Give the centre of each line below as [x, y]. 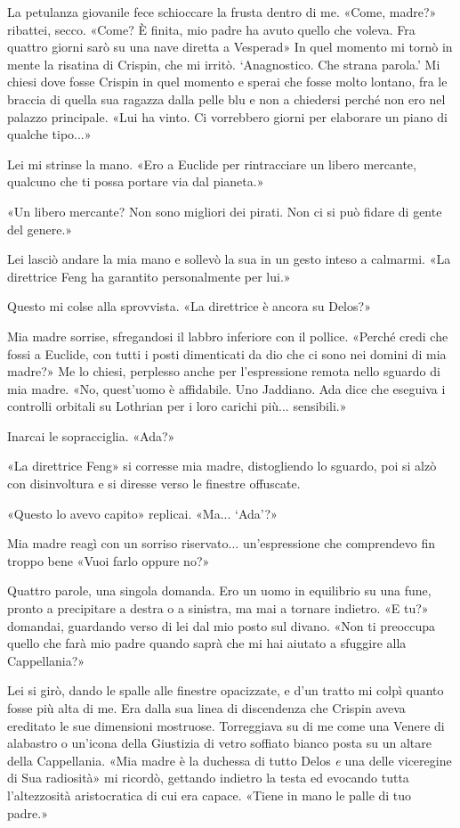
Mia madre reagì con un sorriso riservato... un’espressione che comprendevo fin [222, 543]
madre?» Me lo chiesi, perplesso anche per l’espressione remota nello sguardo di [224, 371]
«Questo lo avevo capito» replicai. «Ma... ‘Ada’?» [142, 513]
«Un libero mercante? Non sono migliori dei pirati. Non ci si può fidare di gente [225, 211]
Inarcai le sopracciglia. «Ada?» [91, 435]
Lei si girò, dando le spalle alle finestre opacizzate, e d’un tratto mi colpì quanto [226, 690]
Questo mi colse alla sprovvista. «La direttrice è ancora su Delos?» [189, 306]
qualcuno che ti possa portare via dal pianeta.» [136, 181]
